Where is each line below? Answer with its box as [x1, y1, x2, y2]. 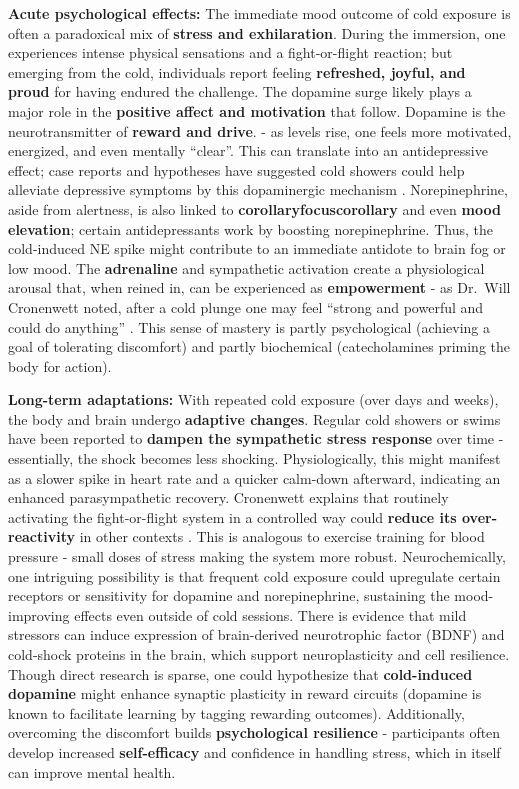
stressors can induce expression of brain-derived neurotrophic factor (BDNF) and [8, 624, 505, 645]
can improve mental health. [8, 761, 176, 782]
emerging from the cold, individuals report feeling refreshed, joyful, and [8, 61, 466, 82]
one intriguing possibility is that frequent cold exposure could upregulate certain [8, 565, 501, 586]
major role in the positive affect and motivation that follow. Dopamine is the [8, 100, 506, 121]
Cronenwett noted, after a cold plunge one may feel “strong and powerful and [8, 296, 484, 317]
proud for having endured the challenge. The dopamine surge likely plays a [8, 81, 472, 102]
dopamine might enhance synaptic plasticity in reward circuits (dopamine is [8, 683, 482, 704]
